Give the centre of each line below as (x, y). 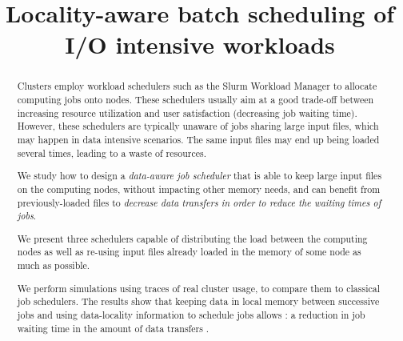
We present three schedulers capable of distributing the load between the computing (192, 238)
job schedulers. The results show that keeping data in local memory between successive (198, 301)
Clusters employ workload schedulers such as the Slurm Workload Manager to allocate (197, 86)
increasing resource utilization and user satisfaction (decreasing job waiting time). (187, 112)
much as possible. (54, 265)
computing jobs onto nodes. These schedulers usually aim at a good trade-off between (196, 100)
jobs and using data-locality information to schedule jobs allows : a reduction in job (191, 314)
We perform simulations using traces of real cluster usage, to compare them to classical (198, 288)
